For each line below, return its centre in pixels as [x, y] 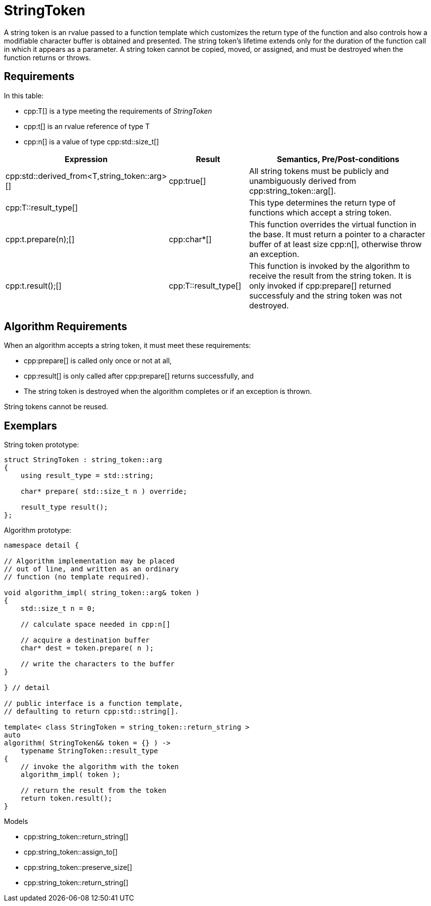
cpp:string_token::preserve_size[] [78, 867]
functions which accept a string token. [320, 212]
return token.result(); [66, 798]
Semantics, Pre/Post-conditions [338, 159]
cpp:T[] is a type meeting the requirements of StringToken [118, 111]
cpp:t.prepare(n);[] [40, 239]
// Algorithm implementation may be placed [89, 561]
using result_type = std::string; [87, 476]
